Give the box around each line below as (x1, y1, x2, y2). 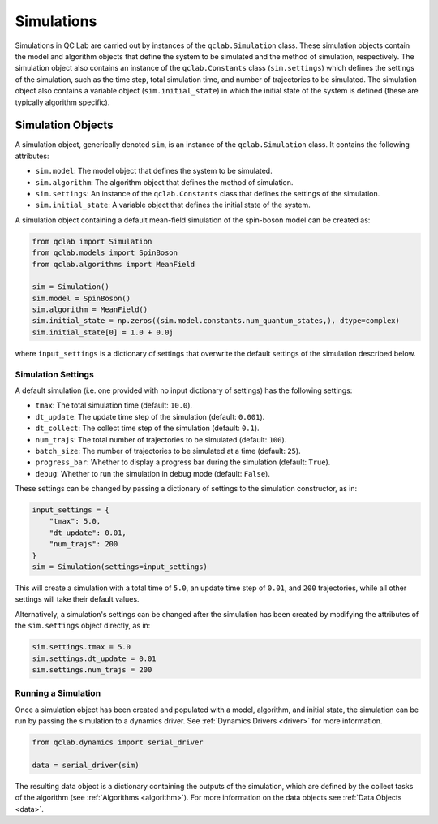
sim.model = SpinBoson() (32, 293, 131, 303)
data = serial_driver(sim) (32, 760, 140, 770)
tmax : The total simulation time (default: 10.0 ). (35, 400, 193, 410)
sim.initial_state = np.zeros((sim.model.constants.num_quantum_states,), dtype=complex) (32, 317, 401, 326)
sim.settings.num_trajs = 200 (32, 665, 152, 674)
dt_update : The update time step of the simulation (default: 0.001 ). (35, 412, 265, 421)
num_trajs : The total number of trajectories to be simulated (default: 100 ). (35, 434, 287, 444)
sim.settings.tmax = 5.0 (32, 642, 131, 652)
